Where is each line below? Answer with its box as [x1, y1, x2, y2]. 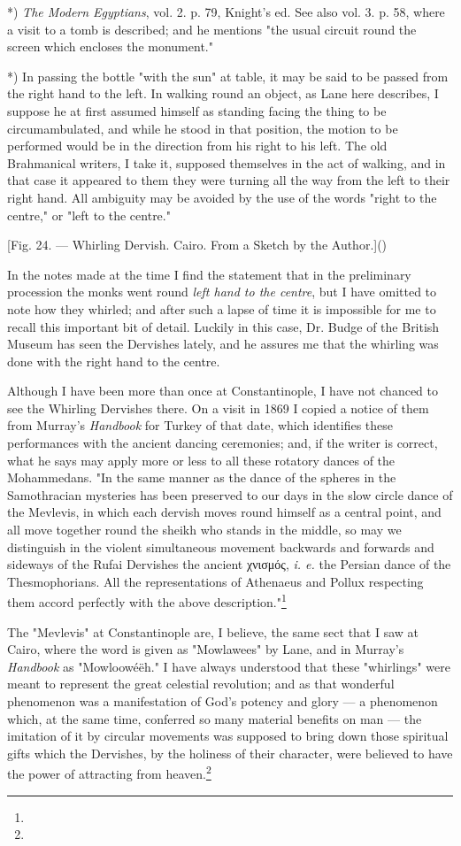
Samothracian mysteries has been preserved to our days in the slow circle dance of [7, 485, 453, 504]
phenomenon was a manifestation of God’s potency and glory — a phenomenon [7, 692, 438, 711]
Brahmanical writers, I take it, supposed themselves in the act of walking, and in [7, 153, 446, 172]
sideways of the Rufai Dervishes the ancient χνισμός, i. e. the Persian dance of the [7, 555, 451, 573]
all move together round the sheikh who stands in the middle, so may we [7, 520, 402, 539]
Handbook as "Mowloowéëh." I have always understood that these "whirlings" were [7, 657, 450, 675]
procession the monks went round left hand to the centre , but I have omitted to [7, 282, 437, 301]
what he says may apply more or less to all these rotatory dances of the [7, 450, 396, 469]
